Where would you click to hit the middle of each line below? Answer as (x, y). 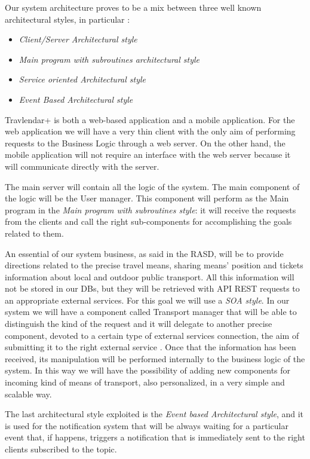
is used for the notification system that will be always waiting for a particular (147, 425)
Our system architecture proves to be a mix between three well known (133, 7)
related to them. (34, 233)
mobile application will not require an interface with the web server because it (148, 154)
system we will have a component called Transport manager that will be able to (151, 312)
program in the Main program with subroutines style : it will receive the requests (151, 209)
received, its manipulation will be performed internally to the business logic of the (155, 358)
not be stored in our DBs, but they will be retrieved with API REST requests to (152, 288)
